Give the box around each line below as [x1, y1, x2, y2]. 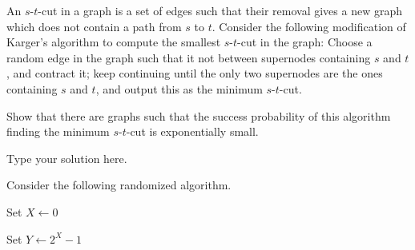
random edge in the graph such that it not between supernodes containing [6, 49, 371, 65]
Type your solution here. [6, 149, 127, 166]
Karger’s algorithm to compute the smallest [6, 34, 221, 50]
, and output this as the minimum [95, 80, 263, 97]
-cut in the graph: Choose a [237, 34, 373, 50]
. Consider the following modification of [212, 18, 406, 34]
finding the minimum [6, 123, 110, 140]
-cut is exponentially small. [126, 123, 259, 140]
